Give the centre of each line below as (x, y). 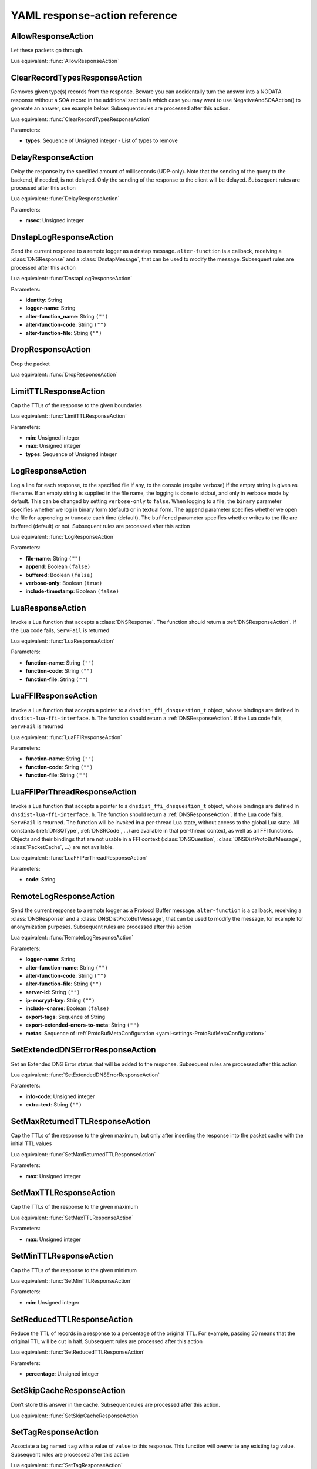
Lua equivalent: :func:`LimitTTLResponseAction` (69, 416)
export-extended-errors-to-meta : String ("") (82, 1025)
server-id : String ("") (53, 992)
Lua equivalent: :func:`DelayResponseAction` (65, 199)
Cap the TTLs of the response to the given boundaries (76, 405)
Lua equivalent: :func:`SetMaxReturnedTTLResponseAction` (83, 1154)
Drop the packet (30, 364)
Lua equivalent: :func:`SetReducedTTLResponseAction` (78, 1352)
